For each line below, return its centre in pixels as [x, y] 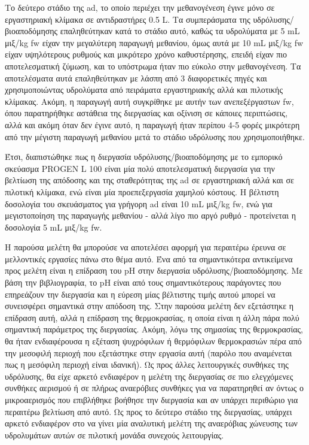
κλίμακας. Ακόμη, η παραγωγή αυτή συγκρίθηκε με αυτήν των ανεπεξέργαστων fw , [149, 101]
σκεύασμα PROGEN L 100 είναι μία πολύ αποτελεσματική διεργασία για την [140, 168]
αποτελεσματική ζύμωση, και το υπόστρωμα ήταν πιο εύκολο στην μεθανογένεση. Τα [153, 66]
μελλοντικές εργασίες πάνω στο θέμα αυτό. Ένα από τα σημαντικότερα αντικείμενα [149, 258]
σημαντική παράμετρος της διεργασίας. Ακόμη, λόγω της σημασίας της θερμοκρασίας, [154, 329]
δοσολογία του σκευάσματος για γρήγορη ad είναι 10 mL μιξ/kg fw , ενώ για [139, 203]
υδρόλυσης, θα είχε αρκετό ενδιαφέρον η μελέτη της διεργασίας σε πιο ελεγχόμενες [149, 376]
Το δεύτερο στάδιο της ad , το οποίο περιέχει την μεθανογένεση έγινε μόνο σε [140, 7]
